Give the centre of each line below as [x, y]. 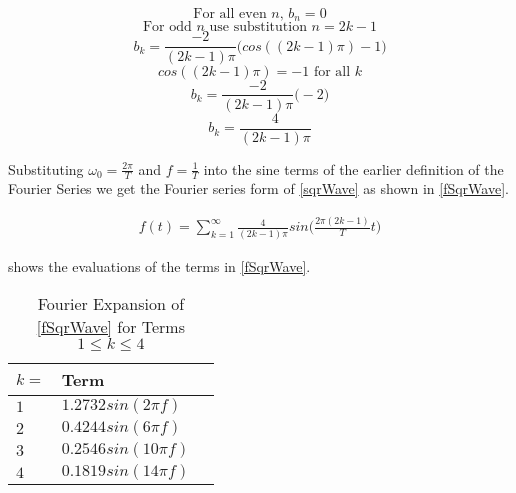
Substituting [46, 168]
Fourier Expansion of [111, 304]
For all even [230, 14]
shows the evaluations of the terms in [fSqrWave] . [159, 265]
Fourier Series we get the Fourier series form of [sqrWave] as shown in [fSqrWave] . [258, 188]
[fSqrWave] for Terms [110, 327]
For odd [167, 27]
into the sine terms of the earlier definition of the [353, 168]
